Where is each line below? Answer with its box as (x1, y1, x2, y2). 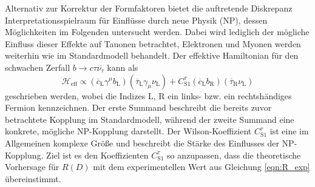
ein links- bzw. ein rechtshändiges (168, 89, 292, 102)
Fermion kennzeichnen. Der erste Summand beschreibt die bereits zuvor (5, 101, 272, 114)
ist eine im (269, 125, 309, 137)
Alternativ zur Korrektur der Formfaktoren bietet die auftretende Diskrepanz (5, 2, 293, 14)
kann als (107, 61, 138, 73)
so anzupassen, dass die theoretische (167, 148, 301, 161)
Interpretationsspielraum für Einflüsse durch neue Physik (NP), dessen (5, 13, 268, 26)
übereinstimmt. (5, 172, 61, 185)
